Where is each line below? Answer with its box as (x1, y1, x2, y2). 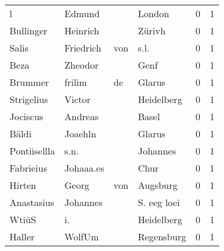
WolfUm (64, 230, 99, 243)
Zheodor (64, 58, 99, 72)
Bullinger (9, 24, 47, 37)
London (137, 7, 169, 20)
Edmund (64, 7, 100, 20)
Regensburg (137, 230, 186, 243)
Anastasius (9, 195, 55, 209)
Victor (64, 92, 91, 106)
